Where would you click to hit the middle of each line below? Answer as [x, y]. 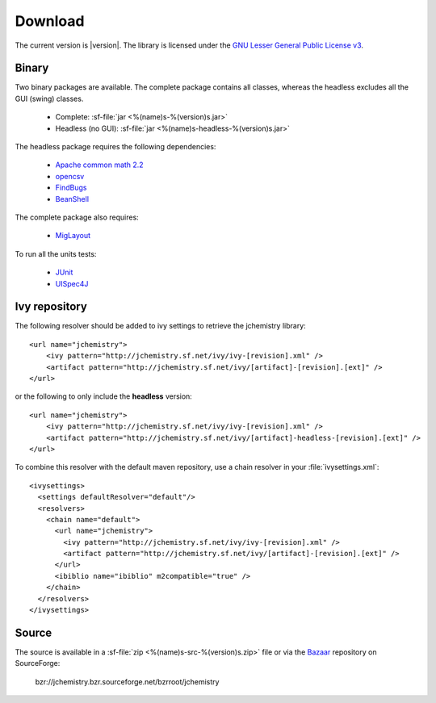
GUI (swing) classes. [49, 98]
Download [50, 21]
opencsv [70, 176]
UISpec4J [72, 283]
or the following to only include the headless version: [104, 396]
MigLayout [73, 236]
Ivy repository [51, 307]
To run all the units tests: [56, 253]
